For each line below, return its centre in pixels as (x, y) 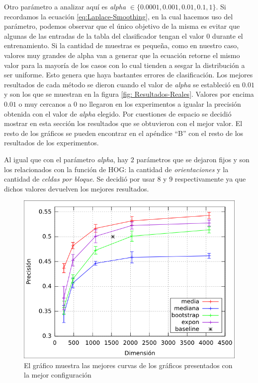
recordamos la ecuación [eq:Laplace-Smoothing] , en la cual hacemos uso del (119, 16)
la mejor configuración (58, 375)
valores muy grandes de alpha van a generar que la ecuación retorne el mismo (122, 55)
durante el (227, 35)
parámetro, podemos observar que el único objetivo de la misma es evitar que (122, 26)
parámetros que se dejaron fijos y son (193, 159)
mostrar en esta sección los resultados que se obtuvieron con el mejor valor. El (123, 123)
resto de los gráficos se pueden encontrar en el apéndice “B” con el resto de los (124, 133)
